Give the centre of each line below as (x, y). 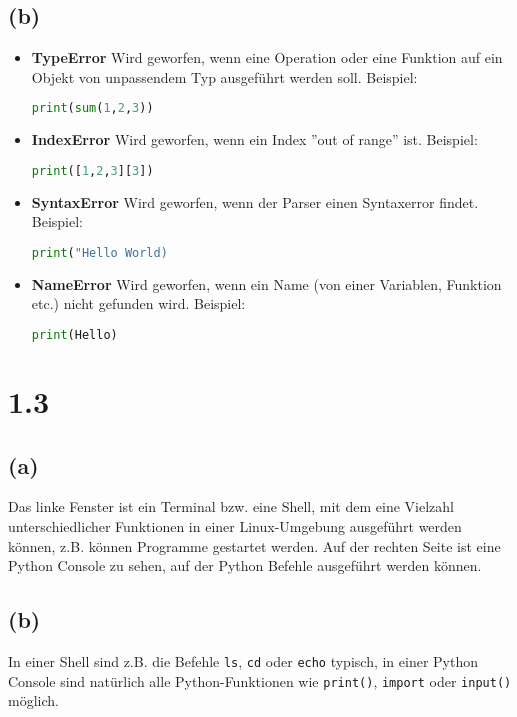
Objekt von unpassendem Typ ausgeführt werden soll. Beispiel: (224, 76)
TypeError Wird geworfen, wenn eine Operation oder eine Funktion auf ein (267, 57)
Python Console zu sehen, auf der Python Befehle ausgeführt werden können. (245, 565)
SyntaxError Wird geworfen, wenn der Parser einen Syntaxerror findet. (255, 201)
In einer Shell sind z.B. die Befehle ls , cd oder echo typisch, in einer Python (243, 661)
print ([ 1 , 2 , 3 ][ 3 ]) (92, 170)
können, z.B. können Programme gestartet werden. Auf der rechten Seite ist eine (254, 545)
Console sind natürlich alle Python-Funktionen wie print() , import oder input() (260, 680)
